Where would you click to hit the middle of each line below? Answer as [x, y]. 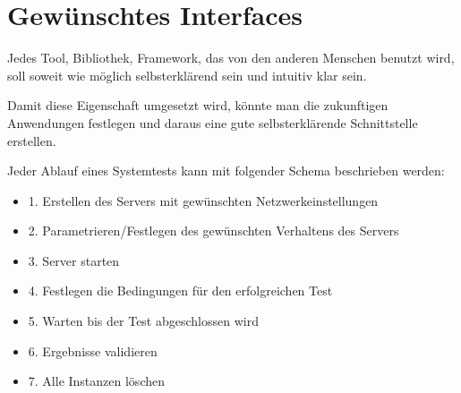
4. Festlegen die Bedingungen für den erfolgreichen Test [180, 290]
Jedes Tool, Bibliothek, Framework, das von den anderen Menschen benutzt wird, [231, 58]
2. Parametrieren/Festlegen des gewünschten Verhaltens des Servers [213, 231]
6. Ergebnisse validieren [93, 350]
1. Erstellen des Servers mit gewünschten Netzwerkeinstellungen [203, 200]
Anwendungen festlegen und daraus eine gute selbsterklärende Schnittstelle [213, 122]
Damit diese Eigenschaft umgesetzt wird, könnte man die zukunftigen [198, 105]
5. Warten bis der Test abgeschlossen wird [143, 321]
